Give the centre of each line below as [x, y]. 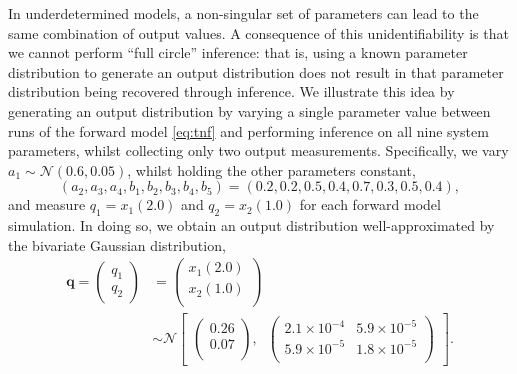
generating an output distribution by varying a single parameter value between [249, 110]
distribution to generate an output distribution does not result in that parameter [256, 71]
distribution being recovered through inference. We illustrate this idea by [231, 91]
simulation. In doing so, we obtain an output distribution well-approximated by [251, 225]
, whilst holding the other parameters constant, [271, 169]
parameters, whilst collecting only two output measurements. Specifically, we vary [258, 150]
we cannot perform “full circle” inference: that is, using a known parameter [238, 52]
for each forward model [370, 204]
